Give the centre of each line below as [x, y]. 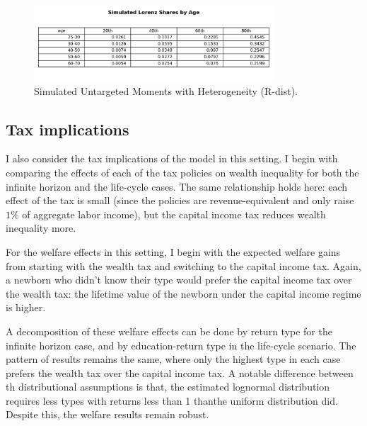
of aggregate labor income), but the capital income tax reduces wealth [174, 214]
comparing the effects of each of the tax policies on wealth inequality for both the [182, 172]
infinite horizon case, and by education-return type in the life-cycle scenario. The [181, 345]
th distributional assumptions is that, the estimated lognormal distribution [168, 387]
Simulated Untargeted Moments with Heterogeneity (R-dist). [166, 90]
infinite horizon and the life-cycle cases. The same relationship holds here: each [177, 186]
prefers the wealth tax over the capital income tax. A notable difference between [180, 372]
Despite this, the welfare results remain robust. [107, 414]
